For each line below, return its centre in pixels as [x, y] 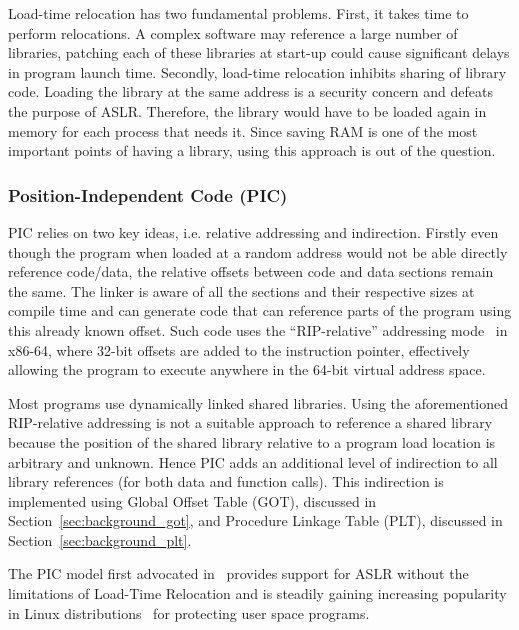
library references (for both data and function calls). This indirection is [226, 481]
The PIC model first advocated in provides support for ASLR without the [238, 573]
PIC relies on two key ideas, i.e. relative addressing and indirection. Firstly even [253, 231]
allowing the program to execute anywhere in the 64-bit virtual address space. [247, 369]
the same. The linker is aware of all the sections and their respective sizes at [241, 290]
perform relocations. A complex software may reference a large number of [233, 32]
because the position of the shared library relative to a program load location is [252, 441]
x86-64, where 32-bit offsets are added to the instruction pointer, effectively [239, 349]
